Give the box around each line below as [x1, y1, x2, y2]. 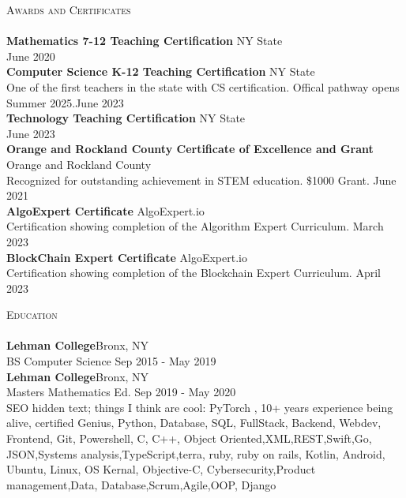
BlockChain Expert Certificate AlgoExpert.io [6, 249, 247, 265]
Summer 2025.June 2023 [6, 94, 124, 110]
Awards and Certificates [6, 2, 131, 17]
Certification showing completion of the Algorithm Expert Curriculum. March [6, 218, 384, 234]
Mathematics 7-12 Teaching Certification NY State [6, 32, 283, 49]
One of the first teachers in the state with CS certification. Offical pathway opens [6, 78, 400, 95]
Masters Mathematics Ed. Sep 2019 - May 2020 [6, 384, 236, 400]
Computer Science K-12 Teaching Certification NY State [6, 63, 315, 80]
